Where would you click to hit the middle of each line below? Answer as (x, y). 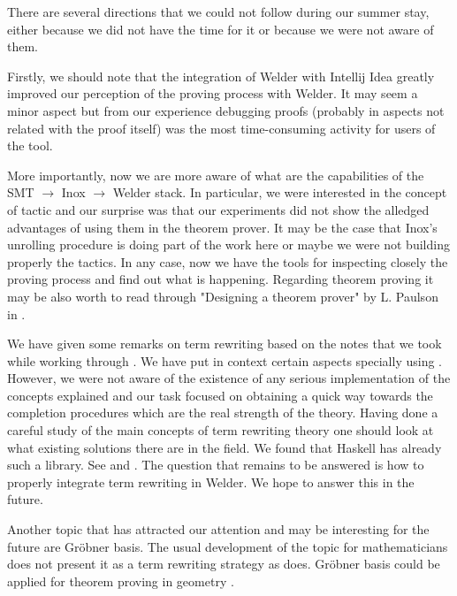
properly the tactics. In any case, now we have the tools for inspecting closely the (228, 261)
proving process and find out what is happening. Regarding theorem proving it (221, 279)
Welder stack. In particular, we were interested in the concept (280, 192)
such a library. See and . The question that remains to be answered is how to (216, 465)
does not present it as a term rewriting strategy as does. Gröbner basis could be (224, 564)
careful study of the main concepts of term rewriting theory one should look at (221, 430)
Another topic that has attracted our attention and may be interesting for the (218, 529)
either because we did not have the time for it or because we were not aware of (221, 29)
